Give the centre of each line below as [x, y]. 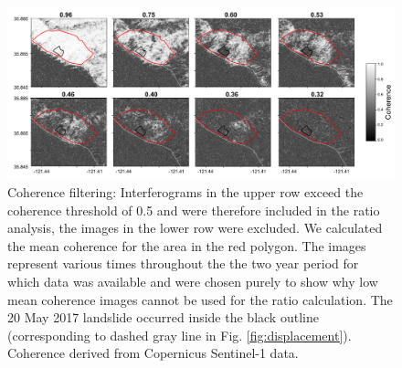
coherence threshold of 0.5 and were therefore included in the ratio [194, 210]
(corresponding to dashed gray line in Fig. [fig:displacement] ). [180, 335]
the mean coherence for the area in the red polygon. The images [187, 245]
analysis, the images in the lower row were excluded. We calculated [195, 228]
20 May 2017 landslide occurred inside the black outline [163, 317]
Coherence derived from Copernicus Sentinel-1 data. [153, 353]
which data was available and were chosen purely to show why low [193, 281]
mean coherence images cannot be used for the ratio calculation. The [200, 299]
